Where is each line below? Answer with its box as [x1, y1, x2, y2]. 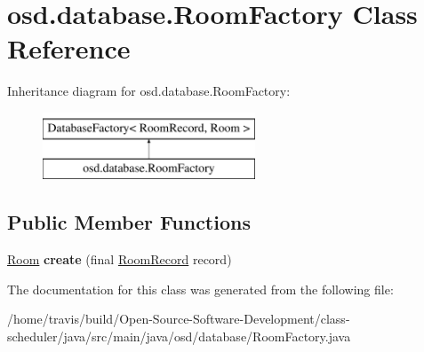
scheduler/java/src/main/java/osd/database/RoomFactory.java [7, 327, 351, 346]
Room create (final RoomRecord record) [7, 250, 232, 269]
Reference [7, 30, 131, 66]
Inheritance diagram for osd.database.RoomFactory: [7, 82, 291, 100]
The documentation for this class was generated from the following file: [7, 279, 394, 298]
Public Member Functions [7, 208, 251, 236]
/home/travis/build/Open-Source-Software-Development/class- [7, 309, 350, 328]
